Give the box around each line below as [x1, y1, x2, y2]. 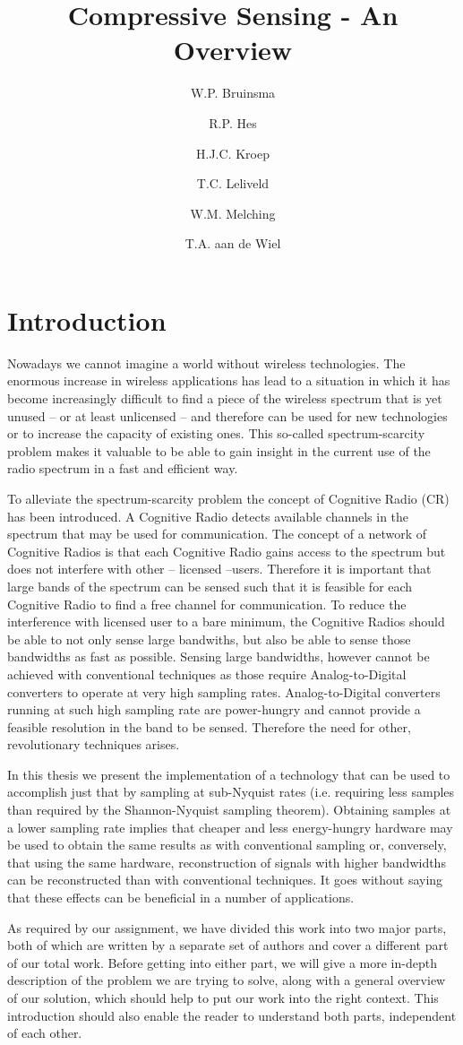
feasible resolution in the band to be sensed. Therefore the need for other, [7, 717, 411, 736]
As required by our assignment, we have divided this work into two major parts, [7, 918, 447, 937]
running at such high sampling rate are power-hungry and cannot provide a [7, 700, 421, 719]
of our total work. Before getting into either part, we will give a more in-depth [7, 953, 437, 972]
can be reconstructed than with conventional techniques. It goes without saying [7, 870, 443, 889]
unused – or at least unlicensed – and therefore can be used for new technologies [7, 406, 448, 425]
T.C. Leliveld [196, 174, 270, 193]
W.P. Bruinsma [190, 83, 276, 102]
